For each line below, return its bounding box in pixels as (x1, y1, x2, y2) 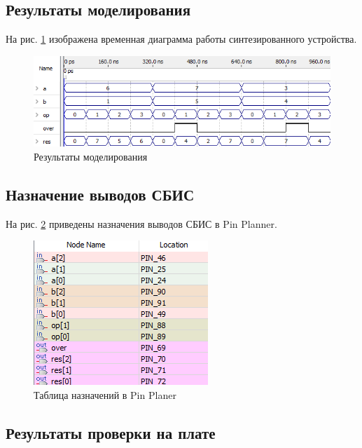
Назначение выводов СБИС (6, 183, 195, 205)
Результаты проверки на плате (6, 421, 216, 443)
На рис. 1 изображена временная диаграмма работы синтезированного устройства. (6, 32, 357, 46)
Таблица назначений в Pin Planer (34, 387, 176, 402)
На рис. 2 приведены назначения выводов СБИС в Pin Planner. (6, 216, 277, 231)
